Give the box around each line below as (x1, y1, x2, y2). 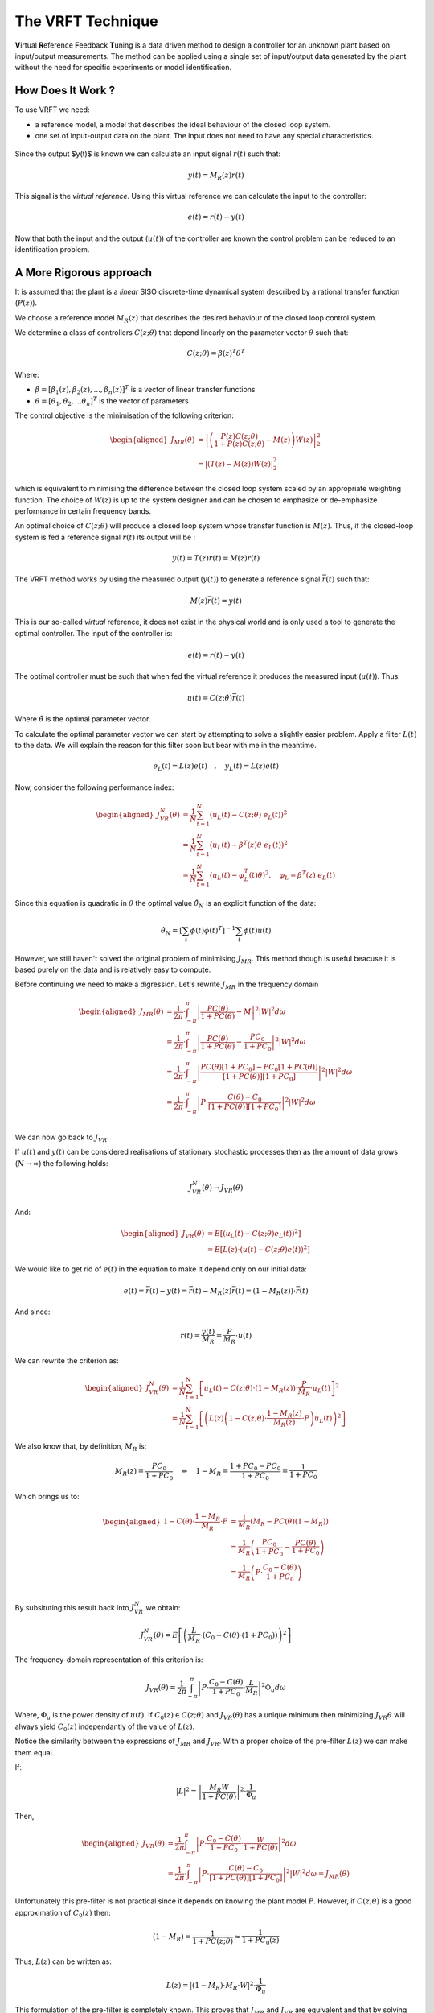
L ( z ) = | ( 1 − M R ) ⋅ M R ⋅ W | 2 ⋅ (166, 1979, 256, 1992)
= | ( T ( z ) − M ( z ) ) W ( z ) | (197, 459, 273, 469)
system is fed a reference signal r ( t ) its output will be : (14, 532, 196, 542)
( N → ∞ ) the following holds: (14, 1158, 108, 1168)
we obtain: (145, 1602, 181, 1612)
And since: (14, 1307, 51, 1317)
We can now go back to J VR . (14, 1132, 110, 1143)
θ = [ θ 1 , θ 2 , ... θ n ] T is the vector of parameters (35, 395, 189, 407)
